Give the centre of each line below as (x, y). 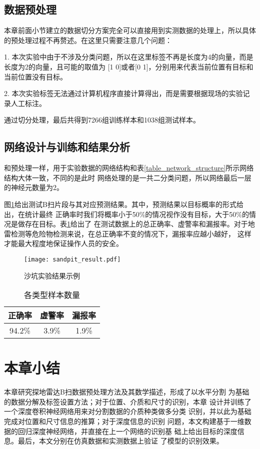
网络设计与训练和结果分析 (67, 147)
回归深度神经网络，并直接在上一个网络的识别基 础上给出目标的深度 (127, 431)
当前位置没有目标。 (35, 76)
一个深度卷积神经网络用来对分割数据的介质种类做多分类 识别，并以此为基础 (128, 411)
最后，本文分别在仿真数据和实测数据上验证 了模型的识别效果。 (120, 441)
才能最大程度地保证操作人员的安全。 (63, 243)
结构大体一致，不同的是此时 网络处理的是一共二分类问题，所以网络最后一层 (128, 177)
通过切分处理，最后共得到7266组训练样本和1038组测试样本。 (102, 120)
